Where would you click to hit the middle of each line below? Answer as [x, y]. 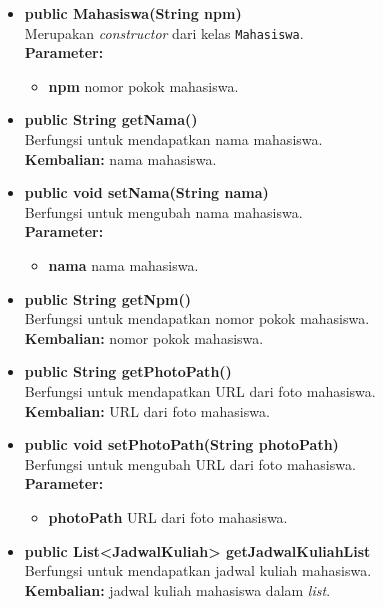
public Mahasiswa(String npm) [133, 13]
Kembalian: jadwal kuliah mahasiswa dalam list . [177, 589]
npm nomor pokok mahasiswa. [143, 85]
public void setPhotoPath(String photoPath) [181, 444]
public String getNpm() [107, 298]
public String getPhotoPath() [128, 371]
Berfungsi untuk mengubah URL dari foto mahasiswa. [190, 463]
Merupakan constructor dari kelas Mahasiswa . [164, 32]
